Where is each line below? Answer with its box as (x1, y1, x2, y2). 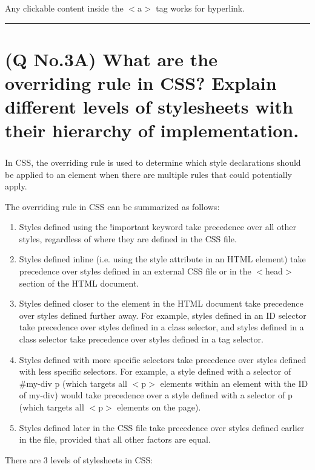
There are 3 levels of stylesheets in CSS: (5, 453, 153, 466)
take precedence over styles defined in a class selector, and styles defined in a (19, 321, 304, 333)
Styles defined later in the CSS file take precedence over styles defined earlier (19, 421, 305, 434)
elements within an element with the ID (160, 376, 308, 389)
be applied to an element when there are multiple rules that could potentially (5, 168, 292, 180)
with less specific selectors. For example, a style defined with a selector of (19, 365, 291, 378)
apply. (5, 180, 27, 192)
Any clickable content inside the (5, 2, 124, 14)
